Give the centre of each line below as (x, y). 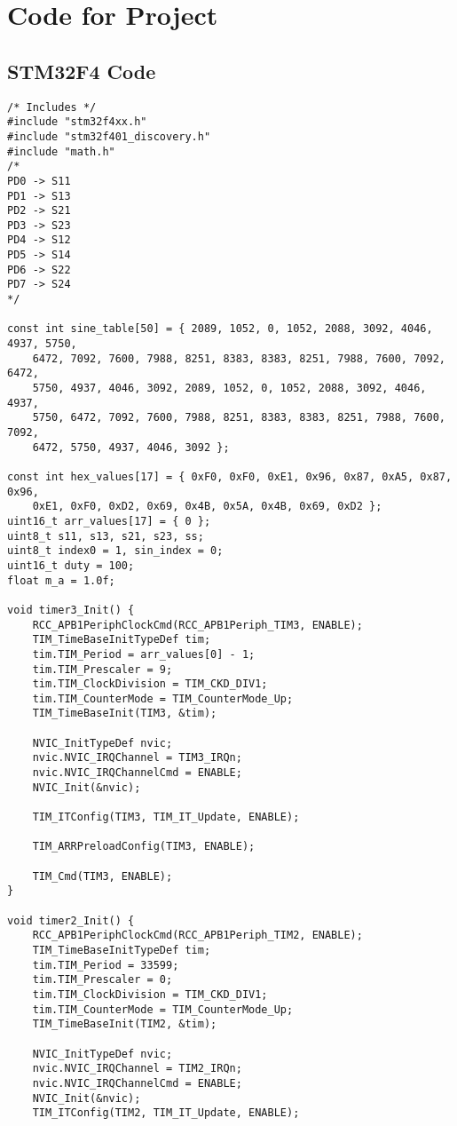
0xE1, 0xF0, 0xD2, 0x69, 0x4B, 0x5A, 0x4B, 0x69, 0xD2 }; (207, 507)
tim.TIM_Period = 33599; (106, 965)
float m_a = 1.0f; (61, 580)
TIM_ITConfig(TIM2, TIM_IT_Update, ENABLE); (166, 1113)
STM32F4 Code (82, 71)
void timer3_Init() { (71, 610)
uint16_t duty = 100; (71, 565)
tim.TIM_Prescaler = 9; (102, 669)
